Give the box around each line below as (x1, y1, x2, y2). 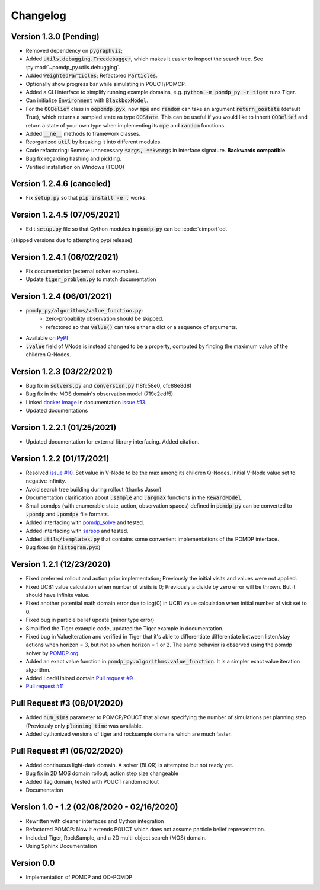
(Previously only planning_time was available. (25, 722, 143, 729)
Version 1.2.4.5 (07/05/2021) (11, 210, 120, 220)
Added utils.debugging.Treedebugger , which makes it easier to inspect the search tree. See (25, 55, 264, 62)
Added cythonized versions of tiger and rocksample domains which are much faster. (25, 730, 232, 738)
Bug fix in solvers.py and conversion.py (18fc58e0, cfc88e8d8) (25, 382, 192, 389)
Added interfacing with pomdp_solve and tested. (25, 519, 145, 526)
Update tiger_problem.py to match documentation (25, 276, 156, 283)
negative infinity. (25, 477, 66, 484)
